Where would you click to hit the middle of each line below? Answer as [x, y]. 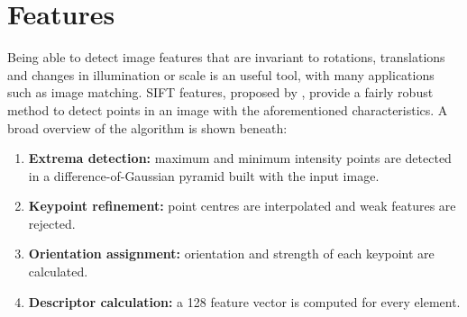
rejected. [52, 223]
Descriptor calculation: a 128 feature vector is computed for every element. [244, 301]
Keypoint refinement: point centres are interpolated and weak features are [242, 206]
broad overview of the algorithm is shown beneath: [147, 127]
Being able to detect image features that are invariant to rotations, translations [226, 57]
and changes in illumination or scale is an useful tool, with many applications [221, 74]
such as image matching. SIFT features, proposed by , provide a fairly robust [220, 92]
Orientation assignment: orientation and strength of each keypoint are [231, 254]
